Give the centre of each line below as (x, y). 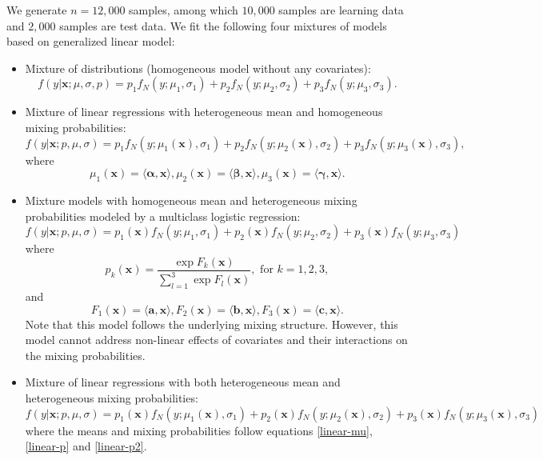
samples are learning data (341, 10)
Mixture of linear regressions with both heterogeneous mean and (183, 382)
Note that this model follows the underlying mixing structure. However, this (212, 324)
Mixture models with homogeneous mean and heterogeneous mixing (191, 200)
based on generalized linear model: (91, 41)
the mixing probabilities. (85, 355)
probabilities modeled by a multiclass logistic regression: (163, 216)
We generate (37, 10)
